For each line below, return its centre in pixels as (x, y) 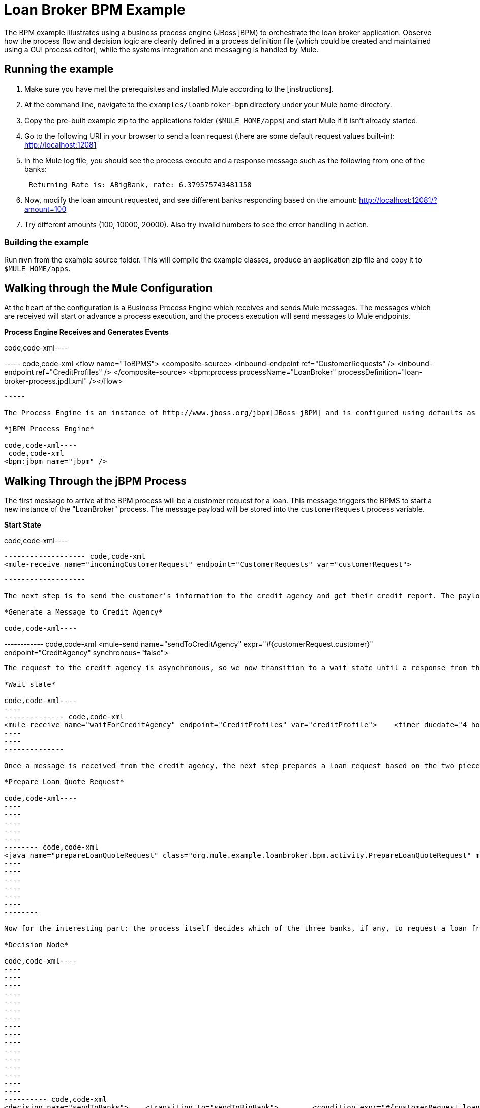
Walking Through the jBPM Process (95, 481)
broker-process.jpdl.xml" (46, 381)
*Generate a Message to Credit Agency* (83, 612)
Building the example (47, 242)
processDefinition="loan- (380, 372)
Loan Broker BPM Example (95, 10)
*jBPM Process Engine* (49, 429)
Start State (23, 525)
